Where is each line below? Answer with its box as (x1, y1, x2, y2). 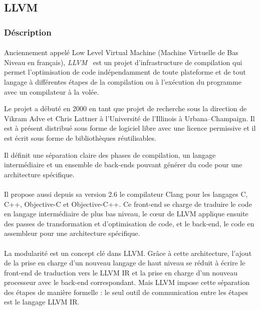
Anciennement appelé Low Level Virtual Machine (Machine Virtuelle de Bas (4, 47, 238, 58)
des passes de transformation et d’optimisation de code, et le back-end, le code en (4, 218, 254, 228)
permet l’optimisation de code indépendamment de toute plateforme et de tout (4, 67, 246, 77)
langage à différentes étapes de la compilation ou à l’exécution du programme (4, 77, 241, 87)
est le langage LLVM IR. (4, 296, 80, 307)
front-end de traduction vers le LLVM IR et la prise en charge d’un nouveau (4, 267, 238, 277)
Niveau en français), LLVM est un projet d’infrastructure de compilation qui (4, 57, 242, 67)
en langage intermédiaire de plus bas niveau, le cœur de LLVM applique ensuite (4, 208, 248, 219)
